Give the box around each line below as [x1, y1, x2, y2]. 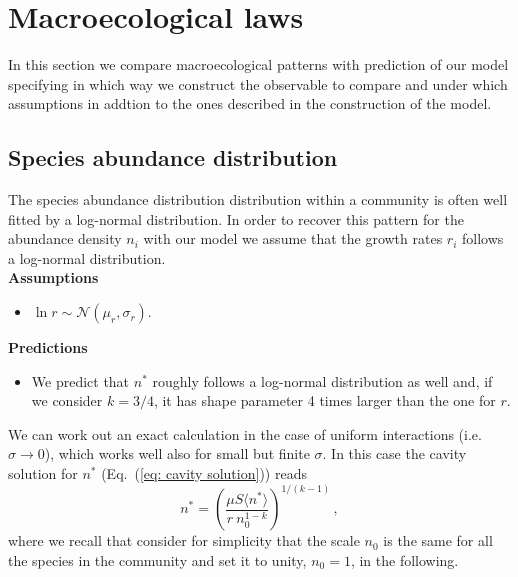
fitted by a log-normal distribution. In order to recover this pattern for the [8, 208, 464, 229]
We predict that [31, 370, 130, 391]
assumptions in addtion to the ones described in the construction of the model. [8, 93, 492, 114]
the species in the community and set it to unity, [8, 549, 307, 570]
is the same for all [383, 530, 493, 551]
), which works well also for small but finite [44, 443, 310, 464]
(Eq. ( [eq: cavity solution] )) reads [101, 463, 307, 484]
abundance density [8, 228, 122, 249]
